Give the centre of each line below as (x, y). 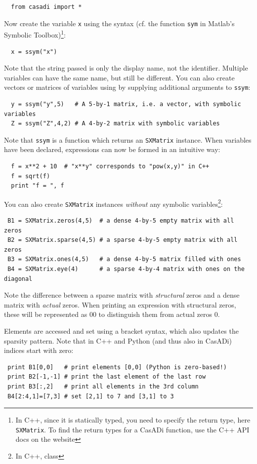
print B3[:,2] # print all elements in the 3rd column (103, 386)
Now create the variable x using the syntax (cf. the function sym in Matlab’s (119, 23)
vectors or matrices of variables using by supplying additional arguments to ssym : (127, 87)
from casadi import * (46, 7)
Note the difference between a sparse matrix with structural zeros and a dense (122, 295)
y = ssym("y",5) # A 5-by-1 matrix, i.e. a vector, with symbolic (126, 104)
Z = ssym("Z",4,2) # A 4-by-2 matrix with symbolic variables (115, 124)
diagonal (18, 279)
